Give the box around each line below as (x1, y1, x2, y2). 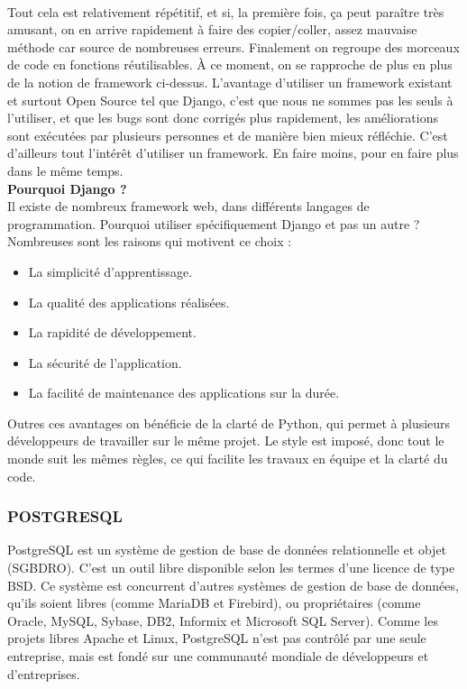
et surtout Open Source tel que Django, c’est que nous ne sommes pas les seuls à (7, 90, 453, 109)
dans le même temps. (7, 161, 124, 179)
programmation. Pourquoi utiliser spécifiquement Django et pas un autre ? (7, 214, 420, 233)
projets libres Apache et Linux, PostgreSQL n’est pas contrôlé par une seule (7, 629, 426, 648)
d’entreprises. (7, 664, 80, 683)
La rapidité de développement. (28, 323, 197, 342)
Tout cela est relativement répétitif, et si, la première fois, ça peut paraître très (7, 2, 444, 21)
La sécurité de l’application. (28, 353, 182, 372)
